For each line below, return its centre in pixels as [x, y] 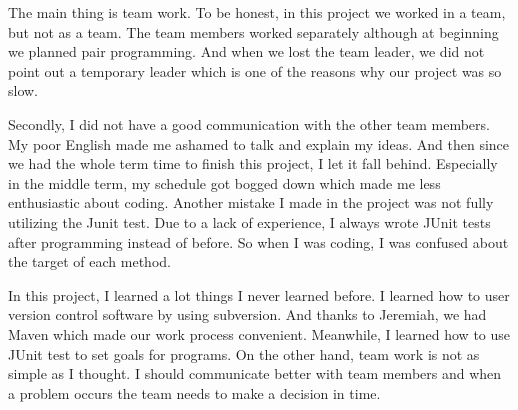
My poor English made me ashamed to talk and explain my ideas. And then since [259, 143]
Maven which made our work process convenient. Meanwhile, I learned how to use [259, 333]
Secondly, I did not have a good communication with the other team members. [249, 123]
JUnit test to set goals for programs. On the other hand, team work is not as [244, 353]
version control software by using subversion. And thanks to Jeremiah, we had [247, 314]
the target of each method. [89, 261]
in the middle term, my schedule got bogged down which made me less [224, 182]
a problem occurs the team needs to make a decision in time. [194, 392]
